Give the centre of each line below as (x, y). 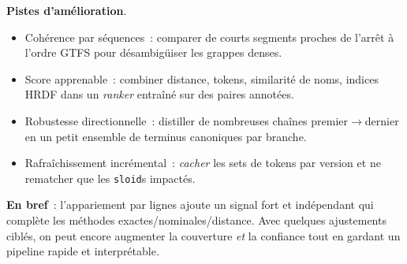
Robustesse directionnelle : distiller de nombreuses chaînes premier (187, 120)
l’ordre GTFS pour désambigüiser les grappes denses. (153, 52)
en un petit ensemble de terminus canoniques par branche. (166, 136)
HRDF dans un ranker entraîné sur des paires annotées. (159, 94)
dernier (382, 120)
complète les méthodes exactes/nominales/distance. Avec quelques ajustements (196, 220)
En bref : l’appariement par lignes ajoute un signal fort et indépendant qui (190, 205)
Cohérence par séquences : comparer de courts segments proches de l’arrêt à (209, 37)
